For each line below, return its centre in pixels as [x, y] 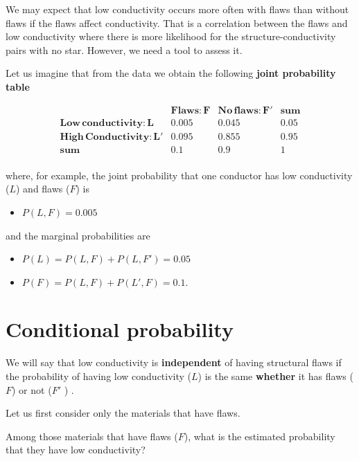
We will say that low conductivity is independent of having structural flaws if [174, 362]
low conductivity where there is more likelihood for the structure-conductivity [171, 36]
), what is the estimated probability [260, 436]
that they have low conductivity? [76, 450]
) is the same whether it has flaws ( [275, 376]
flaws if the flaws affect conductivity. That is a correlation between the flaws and [177, 22]
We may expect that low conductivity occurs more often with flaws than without [177, 9]
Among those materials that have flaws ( [92, 436]
